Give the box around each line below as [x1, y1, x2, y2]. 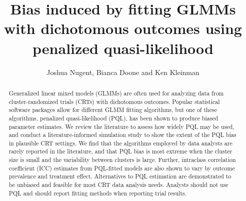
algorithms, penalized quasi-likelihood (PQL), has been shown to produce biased [8, 113, 218, 122]
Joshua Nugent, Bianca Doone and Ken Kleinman [46, 66, 199, 77]
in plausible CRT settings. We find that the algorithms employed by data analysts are [8, 138, 232, 147]
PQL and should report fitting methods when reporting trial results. [8, 188, 187, 197]
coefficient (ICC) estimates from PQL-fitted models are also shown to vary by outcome [8, 163, 235, 172]
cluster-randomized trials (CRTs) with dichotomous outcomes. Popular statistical [8, 97, 220, 105]
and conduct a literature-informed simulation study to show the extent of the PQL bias [8, 130, 236, 139]
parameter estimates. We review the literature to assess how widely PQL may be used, [8, 122, 234, 130]
